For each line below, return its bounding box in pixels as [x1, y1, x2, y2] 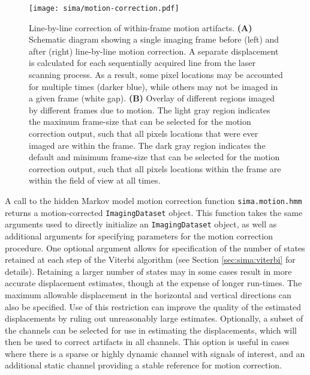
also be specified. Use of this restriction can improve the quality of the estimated [5, 300, 302, 313]
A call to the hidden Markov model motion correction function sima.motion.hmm [5, 194, 302, 206]
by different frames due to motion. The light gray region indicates [29, 103, 270, 116]
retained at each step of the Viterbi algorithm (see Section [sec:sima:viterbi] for [5, 253, 296, 266]
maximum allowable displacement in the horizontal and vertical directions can [5, 288, 291, 301]
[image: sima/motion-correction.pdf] [29, 4, 179, 13]
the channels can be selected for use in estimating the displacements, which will [5, 323, 297, 336]
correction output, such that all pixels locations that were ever [29, 127, 258, 139]
